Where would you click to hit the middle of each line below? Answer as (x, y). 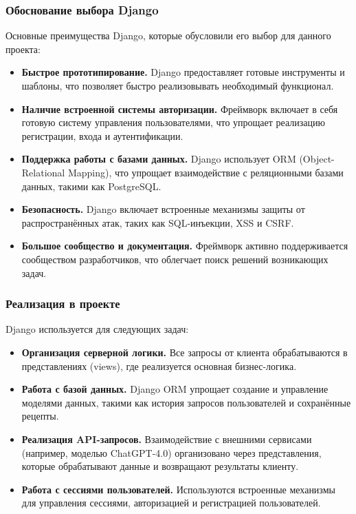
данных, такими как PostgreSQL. (91, 186)
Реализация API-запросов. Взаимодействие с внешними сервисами (167, 439)
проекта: (23, 49)
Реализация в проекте (63, 304)
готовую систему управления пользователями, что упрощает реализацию (173, 122)
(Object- (317, 159)
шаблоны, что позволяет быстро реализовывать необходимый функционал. (178, 85)
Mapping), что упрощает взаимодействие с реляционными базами (205, 172)
